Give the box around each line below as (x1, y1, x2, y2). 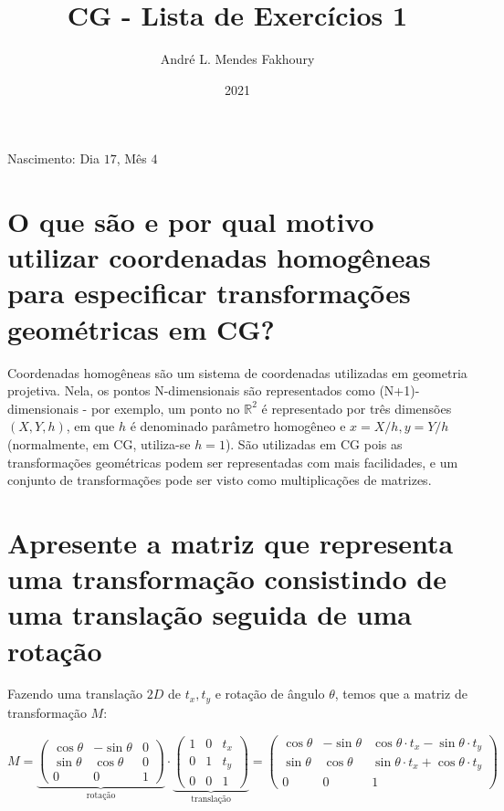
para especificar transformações (7, 274, 411, 311)
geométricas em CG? (7, 310, 275, 347)
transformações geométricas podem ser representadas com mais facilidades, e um (7, 452, 458, 471)
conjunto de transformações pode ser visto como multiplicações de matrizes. (7, 470, 432, 490)
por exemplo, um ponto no (90, 398, 240, 417)
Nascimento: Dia (7, 149, 100, 168)
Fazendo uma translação (7, 684, 143, 703)
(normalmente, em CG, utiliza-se (7, 434, 191, 453)
